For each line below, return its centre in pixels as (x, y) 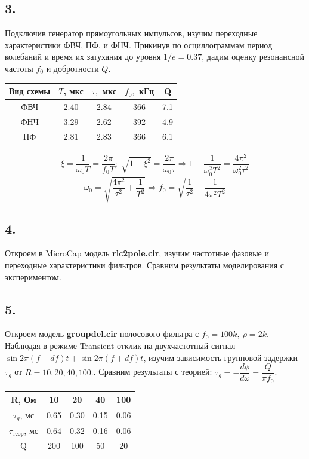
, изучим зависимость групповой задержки (221, 357)
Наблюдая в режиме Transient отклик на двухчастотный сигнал (120, 345)
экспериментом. (33, 276)
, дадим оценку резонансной (253, 56)
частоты (19, 68)
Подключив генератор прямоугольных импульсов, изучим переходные (131, 33)
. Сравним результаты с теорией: (153, 371)
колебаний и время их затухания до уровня (83, 56)
